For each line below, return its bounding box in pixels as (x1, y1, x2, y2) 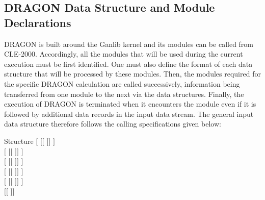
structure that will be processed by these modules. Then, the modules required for (4, 68, 261, 79)
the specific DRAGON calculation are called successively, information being (4, 78, 240, 89)
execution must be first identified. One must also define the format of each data (4, 58, 253, 69)
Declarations (4, 14, 71, 30)
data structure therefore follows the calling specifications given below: (4, 118, 221, 129)
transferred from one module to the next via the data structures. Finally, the (4, 88, 244, 99)
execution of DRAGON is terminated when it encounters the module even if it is (4, 98, 256, 109)
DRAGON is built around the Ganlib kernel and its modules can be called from (4, 38, 254, 49)
